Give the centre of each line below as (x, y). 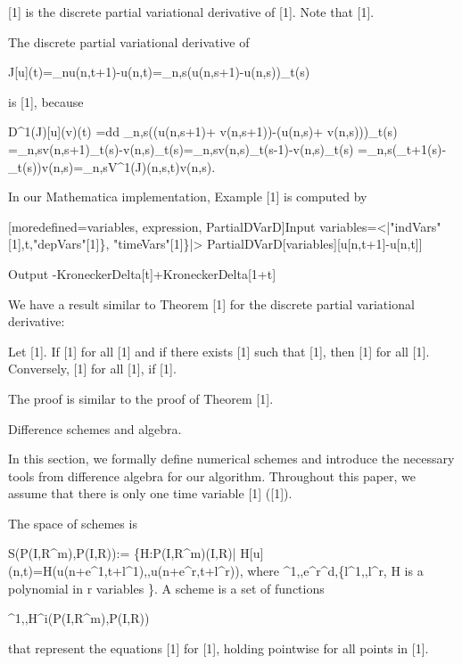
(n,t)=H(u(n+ (47, 571)
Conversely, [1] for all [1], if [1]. (92, 369)
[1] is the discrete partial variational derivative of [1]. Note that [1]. (191, 12)
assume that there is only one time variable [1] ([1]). (150, 493)
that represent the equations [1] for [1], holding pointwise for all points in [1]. (219, 648)
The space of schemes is (73, 523)
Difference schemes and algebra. (95, 428)
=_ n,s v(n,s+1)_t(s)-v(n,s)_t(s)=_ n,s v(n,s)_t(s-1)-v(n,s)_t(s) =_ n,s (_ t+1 (218, 148)
